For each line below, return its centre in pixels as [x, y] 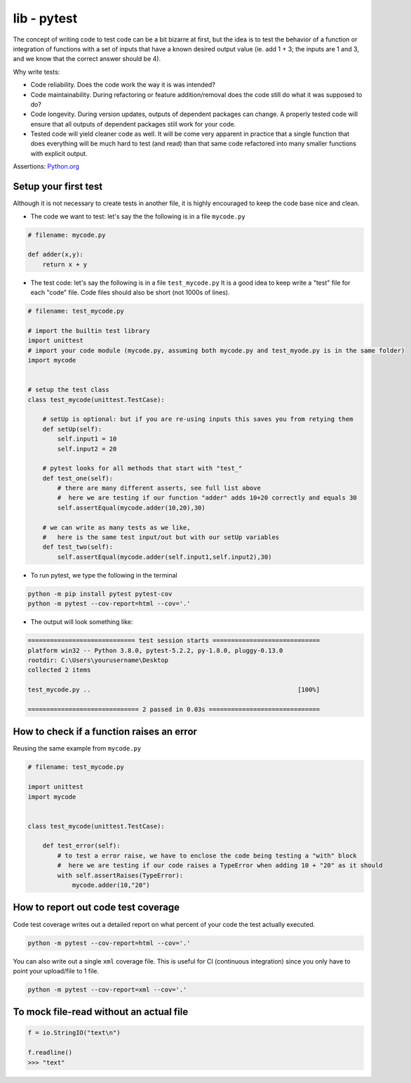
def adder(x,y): [56, 254]
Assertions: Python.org [46, 167]
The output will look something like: [82, 622]
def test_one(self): [78, 478]
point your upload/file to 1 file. [56, 971]
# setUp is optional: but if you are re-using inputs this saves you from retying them [198, 419]
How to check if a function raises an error [105, 732]
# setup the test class [69, 390]
